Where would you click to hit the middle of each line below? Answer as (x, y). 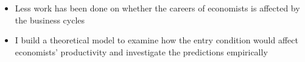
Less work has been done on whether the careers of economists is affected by (157, 8)
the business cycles (50, 20)
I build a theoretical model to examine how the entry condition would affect (156, 40)
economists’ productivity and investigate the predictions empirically (141, 51)
